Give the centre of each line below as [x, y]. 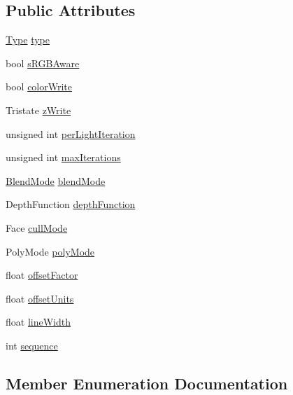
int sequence [32, 345]
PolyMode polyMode [50, 251]
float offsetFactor [42, 275]
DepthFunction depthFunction [71, 204]
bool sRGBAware [43, 63]
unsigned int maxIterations [63, 157]
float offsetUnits [40, 298]
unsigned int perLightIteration [71, 133]
